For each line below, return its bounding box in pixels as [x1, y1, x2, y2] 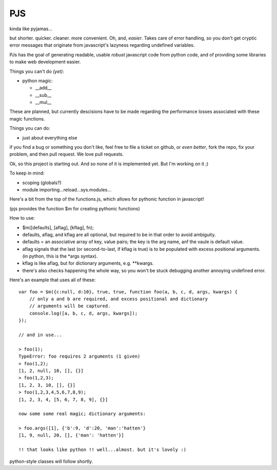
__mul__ [35, 99, 51, 105]
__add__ [35, 85, 52, 91]
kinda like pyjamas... [9, 26, 52, 32]
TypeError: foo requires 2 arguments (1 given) [18, 354, 141, 359]
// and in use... [18, 332, 62, 338]
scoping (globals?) [22, 180, 62, 186]
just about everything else [22, 134, 77, 141]
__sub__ [35, 92, 51, 98]
